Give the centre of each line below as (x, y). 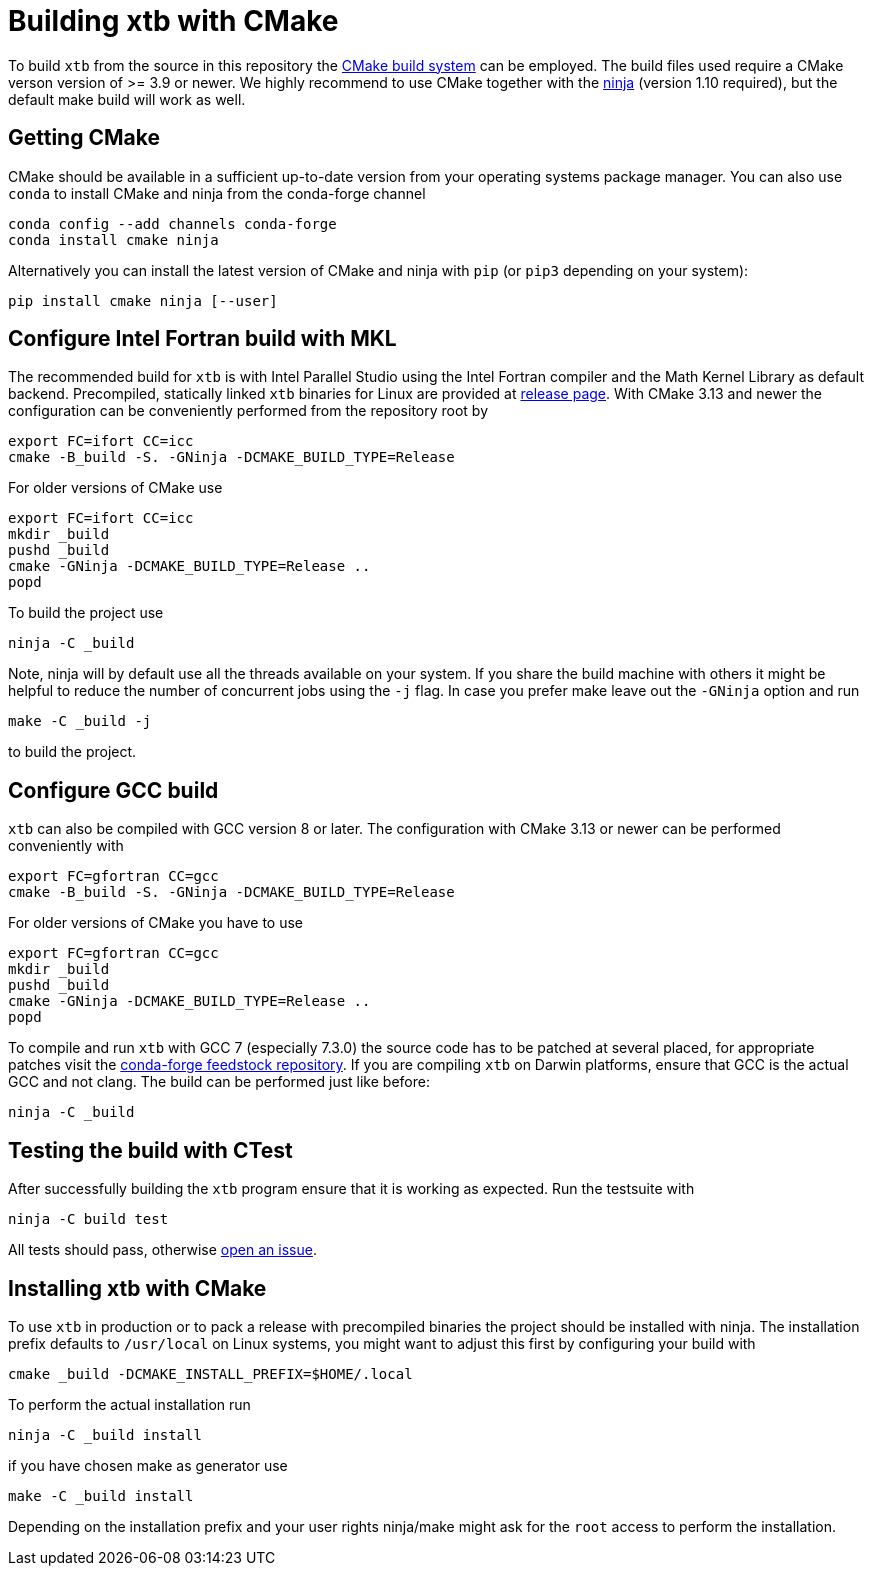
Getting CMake (84, 138)
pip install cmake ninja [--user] (143, 300)
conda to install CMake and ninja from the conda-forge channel (217, 193)
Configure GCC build (113, 790)
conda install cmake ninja (113, 239)
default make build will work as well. (127, 99)
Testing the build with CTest (150, 1150)
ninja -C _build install (105, 1434)
